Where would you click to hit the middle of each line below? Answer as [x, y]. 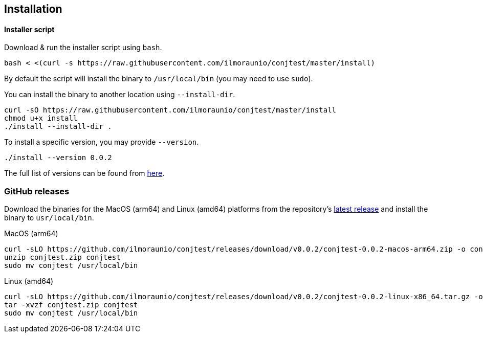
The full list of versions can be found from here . [84, 173]
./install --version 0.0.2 [58, 158]
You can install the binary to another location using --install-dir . [120, 95]
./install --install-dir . [58, 127]
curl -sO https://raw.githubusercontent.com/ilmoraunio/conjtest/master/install [170, 110]
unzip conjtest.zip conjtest [62, 257]
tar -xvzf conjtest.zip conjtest [71, 305]
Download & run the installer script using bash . [83, 48]
